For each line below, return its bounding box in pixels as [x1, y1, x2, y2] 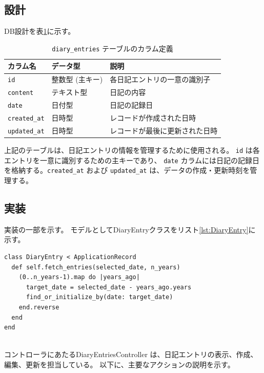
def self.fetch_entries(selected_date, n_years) [11, 263, 180, 271]
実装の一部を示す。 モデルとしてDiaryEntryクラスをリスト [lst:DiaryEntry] [4, 224, 249, 234]
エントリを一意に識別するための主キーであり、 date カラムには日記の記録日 [4, 154, 260, 165]
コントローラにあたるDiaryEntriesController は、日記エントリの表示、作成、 [4, 349, 258, 360]
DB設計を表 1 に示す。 [4, 26, 75, 36]
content [8, 89, 34, 97]
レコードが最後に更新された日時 [110, 125, 218, 135]
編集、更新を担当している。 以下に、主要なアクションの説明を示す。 [4, 359, 235, 369]
